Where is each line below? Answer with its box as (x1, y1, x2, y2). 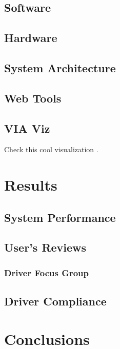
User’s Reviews (4, 239, 87, 255)
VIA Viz (4, 120, 50, 136)
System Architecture (4, 59, 116, 75)
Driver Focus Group (4, 266, 89, 279)
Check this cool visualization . (4, 144, 98, 155)
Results (4, 174, 57, 195)
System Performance (4, 209, 116, 225)
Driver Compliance (4, 293, 107, 309)
